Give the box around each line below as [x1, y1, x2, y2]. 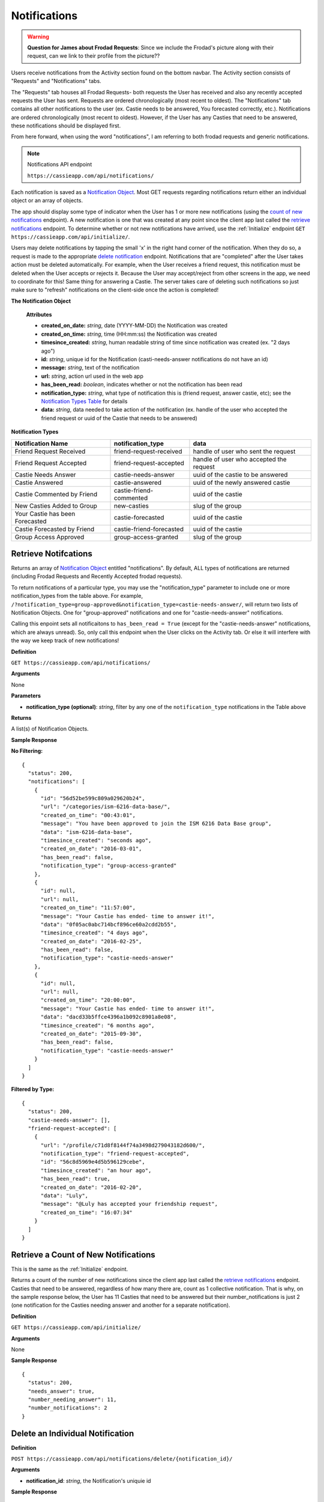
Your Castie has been [14, 509, 76, 518]
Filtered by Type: [11, 1086, 55, 1093]
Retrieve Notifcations [11, 549, 92, 559]
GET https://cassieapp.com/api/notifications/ [11, 659, 151, 666]
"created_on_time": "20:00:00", [40, 997, 136, 1003]
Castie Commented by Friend [14, 490, 98, 498]
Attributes [26, 311, 52, 318]
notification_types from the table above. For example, [11, 592, 143, 600]
